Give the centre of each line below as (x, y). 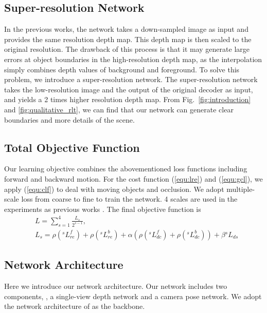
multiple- (241, 189)
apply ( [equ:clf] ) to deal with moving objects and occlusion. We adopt (114, 189)
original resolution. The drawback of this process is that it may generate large (127, 49)
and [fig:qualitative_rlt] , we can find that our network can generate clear (119, 109)
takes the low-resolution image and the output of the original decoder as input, (129, 89)
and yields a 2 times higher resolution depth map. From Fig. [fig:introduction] (128, 99)
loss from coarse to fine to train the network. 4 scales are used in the (129, 199)
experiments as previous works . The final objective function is (103, 209)
